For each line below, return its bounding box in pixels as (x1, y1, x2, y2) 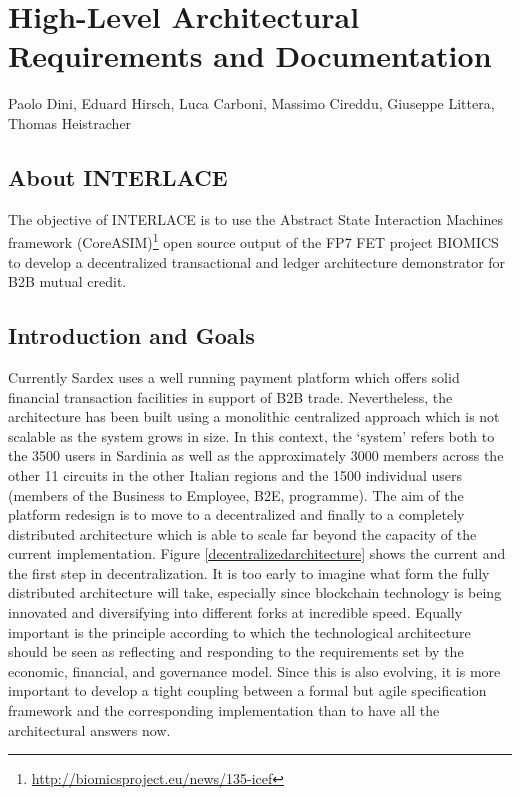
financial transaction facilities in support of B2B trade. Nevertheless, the (8, 386, 453, 407)
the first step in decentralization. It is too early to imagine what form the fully (8, 562, 490, 583)
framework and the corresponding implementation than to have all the (8, 700, 440, 721)
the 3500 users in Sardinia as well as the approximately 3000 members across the (8, 445, 504, 466)
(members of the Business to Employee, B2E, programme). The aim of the (8, 484, 464, 505)
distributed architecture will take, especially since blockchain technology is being (8, 582, 502, 603)
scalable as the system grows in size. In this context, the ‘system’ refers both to (8, 425, 495, 446)
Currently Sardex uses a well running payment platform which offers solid (8, 366, 460, 387)
